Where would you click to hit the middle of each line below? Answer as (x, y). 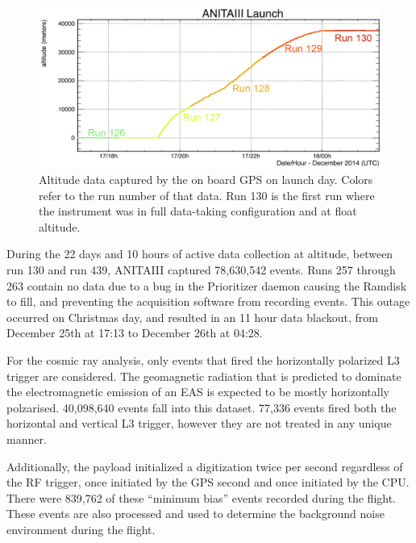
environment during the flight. (81, 529)
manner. (27, 439)
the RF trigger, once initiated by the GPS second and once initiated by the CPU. (208, 482)
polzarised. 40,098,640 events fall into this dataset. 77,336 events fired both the (202, 407)
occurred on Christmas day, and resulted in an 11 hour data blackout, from (192, 317)
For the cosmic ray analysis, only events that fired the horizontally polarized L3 (203, 359)
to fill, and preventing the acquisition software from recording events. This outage (208, 301)
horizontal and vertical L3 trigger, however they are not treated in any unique (199, 423)
